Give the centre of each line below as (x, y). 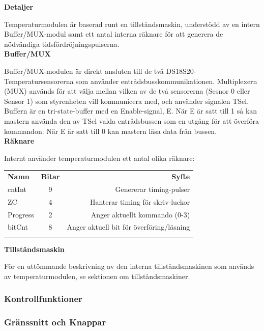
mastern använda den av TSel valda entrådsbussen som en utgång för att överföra (132, 120)
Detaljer (19, 7)
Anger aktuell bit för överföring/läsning (128, 227)
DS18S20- (181, 71)
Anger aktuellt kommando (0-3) (140, 214)
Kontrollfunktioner (43, 299)
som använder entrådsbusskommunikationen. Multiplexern (167, 81)
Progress (21, 214)
